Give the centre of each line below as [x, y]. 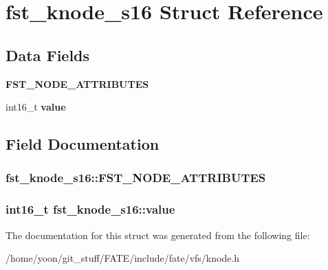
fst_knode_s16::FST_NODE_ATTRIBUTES [136, 178]
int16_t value [36, 107]
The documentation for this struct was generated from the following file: [158, 235]
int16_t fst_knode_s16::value [90, 209]
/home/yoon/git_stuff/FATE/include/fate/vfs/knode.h [123, 258]
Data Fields [48, 55]
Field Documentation [83, 144]
